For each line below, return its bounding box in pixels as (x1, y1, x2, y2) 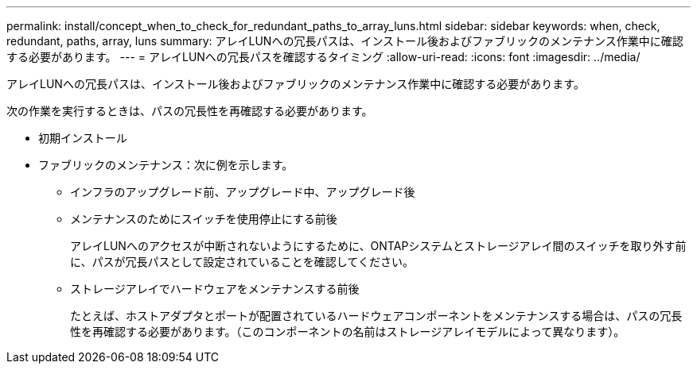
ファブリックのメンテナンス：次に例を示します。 (38, 158, 294, 172)
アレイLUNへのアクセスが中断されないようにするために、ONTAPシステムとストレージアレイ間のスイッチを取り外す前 (70, 239, 687, 252)
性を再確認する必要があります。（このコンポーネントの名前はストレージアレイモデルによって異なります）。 (70, 325, 625, 338)
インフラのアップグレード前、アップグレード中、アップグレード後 (70, 185, 415, 198)
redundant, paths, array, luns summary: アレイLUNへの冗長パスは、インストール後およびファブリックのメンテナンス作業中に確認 (6, 34, 683, 48)
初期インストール (38, 131, 127, 145)
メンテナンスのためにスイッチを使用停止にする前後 (70, 212, 337, 225)
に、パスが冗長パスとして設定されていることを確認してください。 (70, 255, 414, 268)
